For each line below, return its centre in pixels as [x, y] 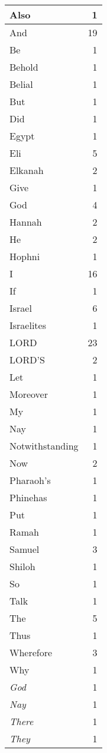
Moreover [29, 394]
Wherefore [31, 652]
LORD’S [27, 360]
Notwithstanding [44, 446]
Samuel [25, 549]
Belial [21, 84]
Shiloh [22, 566]
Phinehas [28, 497]
